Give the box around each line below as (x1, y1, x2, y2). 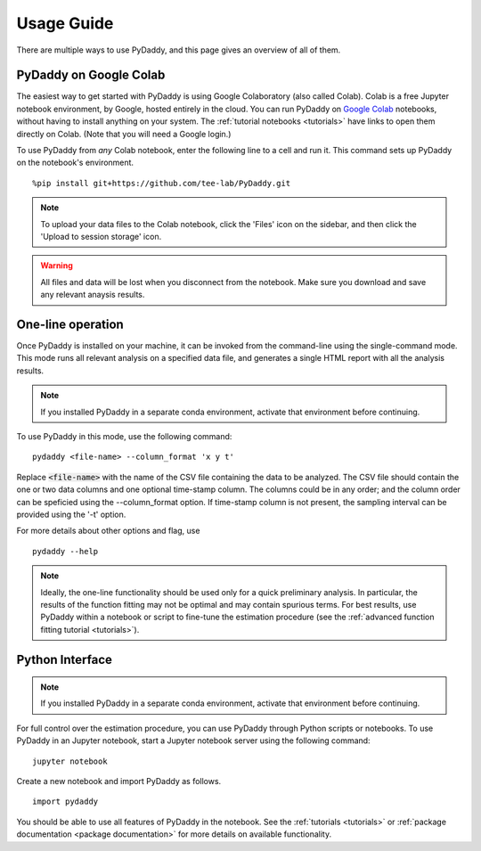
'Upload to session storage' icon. (40, 231, 162, 241)
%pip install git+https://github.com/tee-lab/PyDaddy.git (32, 178, 291, 188)
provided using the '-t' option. (16, 509, 126, 520)
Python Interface (16, 651, 113, 667)
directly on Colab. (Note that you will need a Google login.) (16, 128, 232, 139)
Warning (40, 260, 73, 271)
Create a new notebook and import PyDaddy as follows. (16, 776, 222, 787)
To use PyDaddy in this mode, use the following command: (16, 431, 232, 441)
